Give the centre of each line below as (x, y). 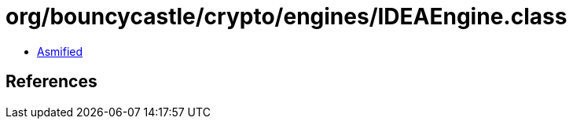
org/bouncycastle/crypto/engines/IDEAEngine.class (286, 17)
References (51, 82)
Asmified (60, 51)
